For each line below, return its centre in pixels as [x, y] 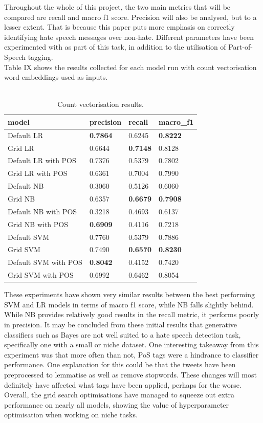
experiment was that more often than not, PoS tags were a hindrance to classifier [131, 354]
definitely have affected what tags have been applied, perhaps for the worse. [123, 384]
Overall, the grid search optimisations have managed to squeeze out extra [119, 395]
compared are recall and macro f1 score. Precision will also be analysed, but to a [130, 17]
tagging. [40, 57]
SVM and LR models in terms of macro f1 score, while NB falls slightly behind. [129, 304]
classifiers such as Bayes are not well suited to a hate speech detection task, [123, 334]
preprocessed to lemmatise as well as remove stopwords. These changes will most [130, 374]
